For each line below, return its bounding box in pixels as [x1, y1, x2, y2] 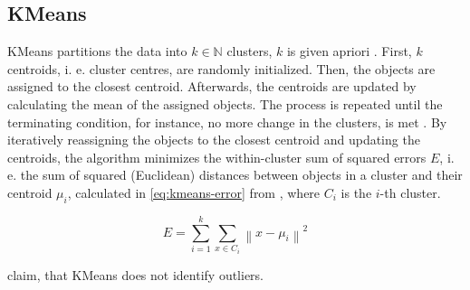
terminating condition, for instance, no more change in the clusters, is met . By [7, 112, 447, 131]
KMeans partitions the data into [7, 42, 187, 61]
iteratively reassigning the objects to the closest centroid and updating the [7, 130, 420, 149]
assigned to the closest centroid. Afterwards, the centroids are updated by [7, 77, 417, 96]
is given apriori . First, [286, 42, 412, 61]
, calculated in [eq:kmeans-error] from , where [67, 182, 321, 201]
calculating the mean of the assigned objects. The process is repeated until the [7, 94, 443, 113]
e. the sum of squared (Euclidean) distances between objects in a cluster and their [7, 165, 463, 184]
